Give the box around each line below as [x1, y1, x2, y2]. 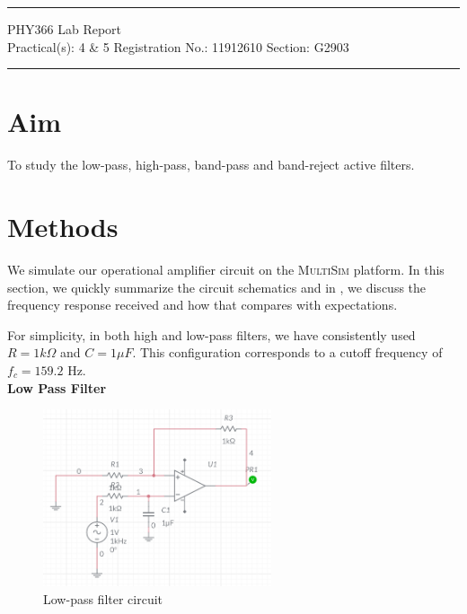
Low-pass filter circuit [43, 589, 163, 608]
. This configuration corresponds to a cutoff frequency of [132, 343, 443, 362]
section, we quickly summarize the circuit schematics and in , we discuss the [7, 277, 427, 296]
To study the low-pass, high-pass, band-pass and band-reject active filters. [7, 155, 415, 174]
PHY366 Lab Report [7, 20, 122, 38]
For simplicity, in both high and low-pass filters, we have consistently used [7, 325, 416, 344]
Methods [7, 208, 119, 245]
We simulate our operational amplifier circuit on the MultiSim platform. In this [7, 260, 445, 279]
